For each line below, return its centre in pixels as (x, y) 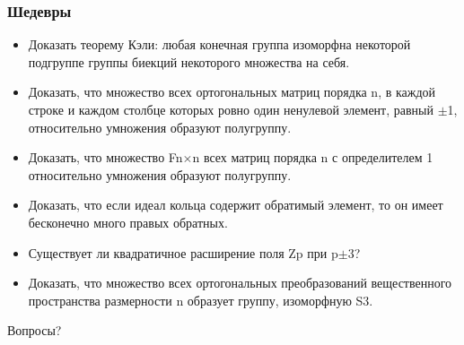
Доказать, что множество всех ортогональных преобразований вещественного (240, 283)
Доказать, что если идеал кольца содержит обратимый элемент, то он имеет (236, 205)
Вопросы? (35, 330)
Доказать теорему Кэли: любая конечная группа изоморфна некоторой (219, 44)
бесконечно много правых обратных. (128, 222)
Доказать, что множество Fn (105, 157)
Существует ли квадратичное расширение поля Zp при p (183, 252)
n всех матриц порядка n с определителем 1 (313, 157)
